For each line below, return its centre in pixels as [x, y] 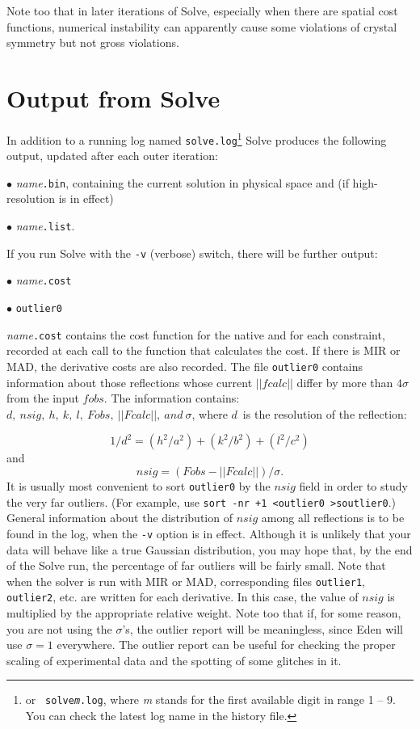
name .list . [45, 226]
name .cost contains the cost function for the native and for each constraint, [196, 334]
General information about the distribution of [120, 518]
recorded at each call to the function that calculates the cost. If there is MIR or [204, 350]
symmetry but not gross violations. [93, 42]
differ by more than [345, 382]
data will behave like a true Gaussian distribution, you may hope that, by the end [210, 549]
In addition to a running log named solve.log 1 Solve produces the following [197, 138]
